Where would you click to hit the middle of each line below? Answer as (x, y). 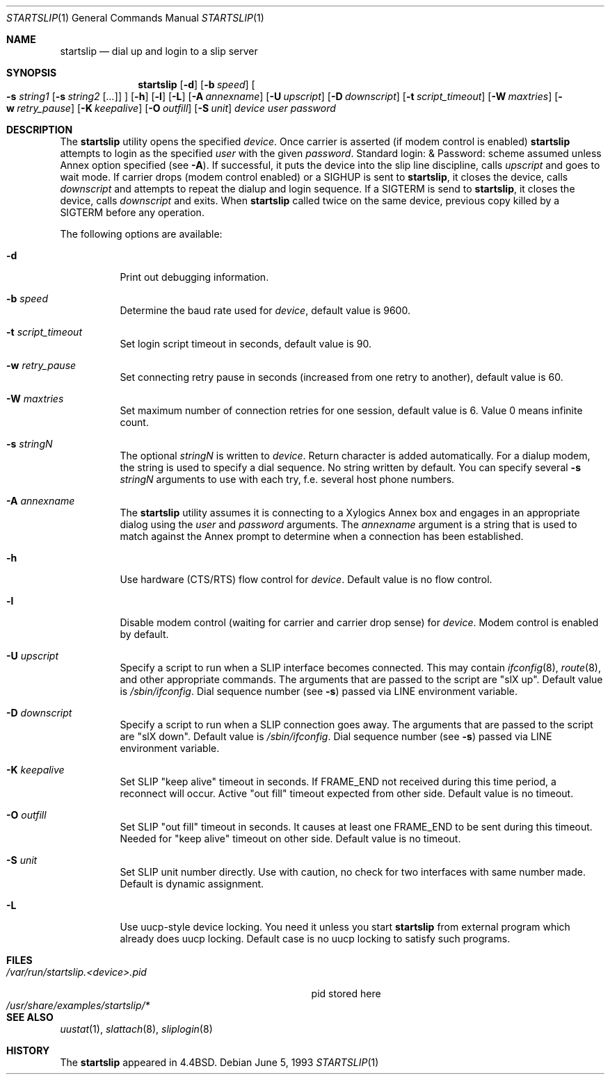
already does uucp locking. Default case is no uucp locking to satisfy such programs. (315, 939)
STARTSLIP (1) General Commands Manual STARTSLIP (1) (135, 18)
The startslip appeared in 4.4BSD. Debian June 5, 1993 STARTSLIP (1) (219, 1062)
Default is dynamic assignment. (192, 884)
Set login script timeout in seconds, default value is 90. (246, 344)
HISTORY (28, 1050)
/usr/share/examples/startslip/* (78, 1005)
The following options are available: (141, 234)
